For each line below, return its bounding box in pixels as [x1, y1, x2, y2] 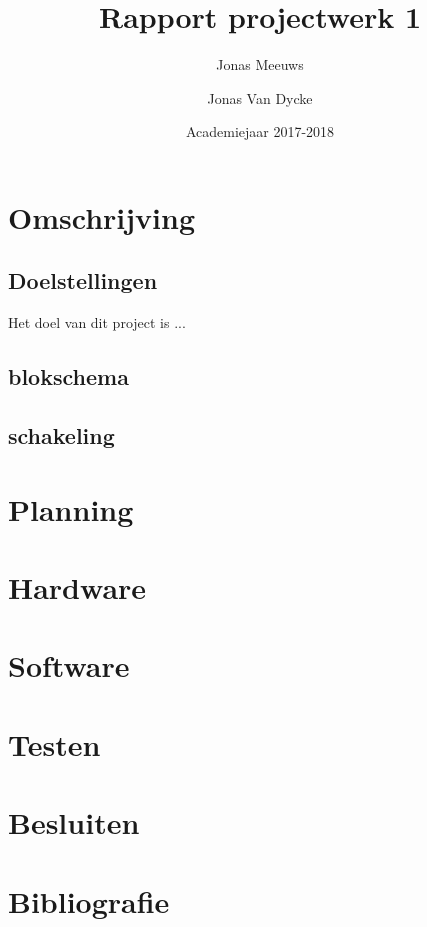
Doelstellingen [8, 265, 158, 296]
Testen [8, 723, 101, 764]
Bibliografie [8, 880, 170, 921]
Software [8, 645, 130, 686]
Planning [8, 488, 134, 529]
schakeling [8, 420, 115, 451]
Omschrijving [8, 196, 195, 237]
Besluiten [8, 802, 140, 843]
